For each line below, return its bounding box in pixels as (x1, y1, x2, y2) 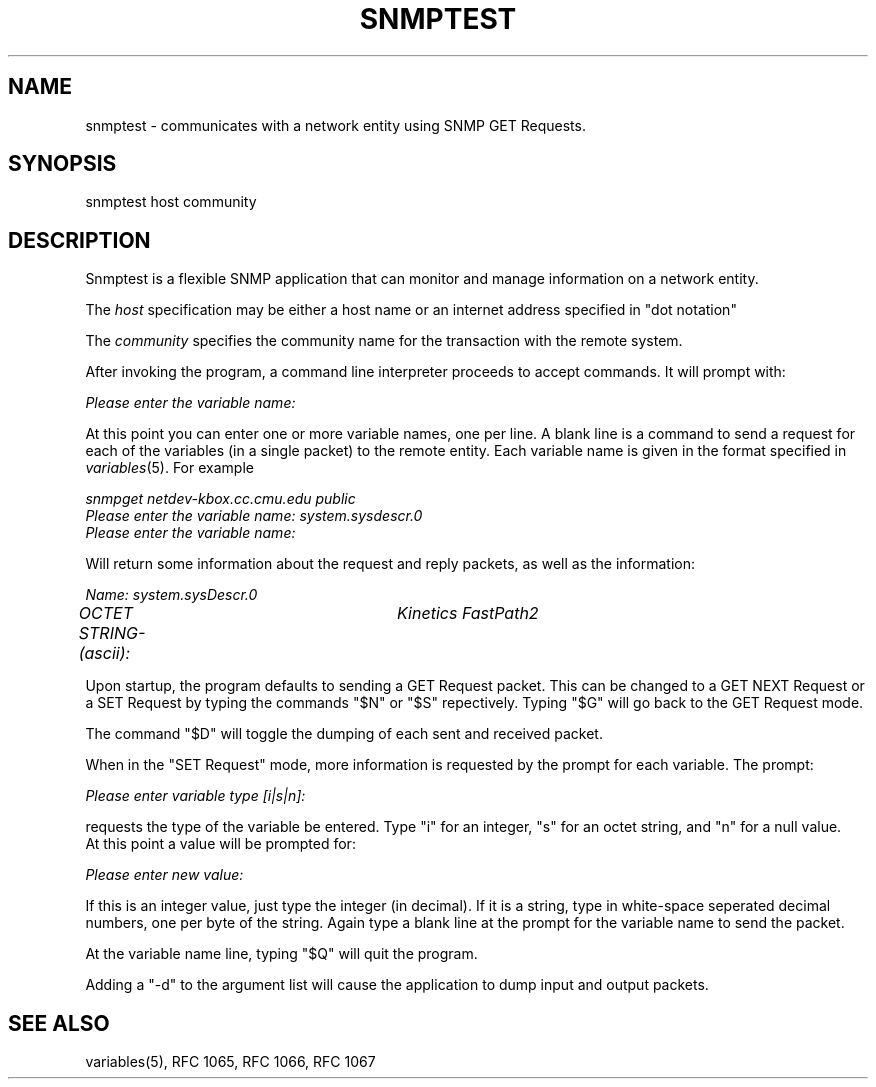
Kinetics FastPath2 (397, 603, 539, 624)
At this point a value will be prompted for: (85, 835, 356, 853)
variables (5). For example (85, 459, 254, 477)
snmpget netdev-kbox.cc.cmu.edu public (85, 490, 356, 508)
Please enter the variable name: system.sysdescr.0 (85, 507, 423, 525)
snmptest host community (85, 193, 257, 211)
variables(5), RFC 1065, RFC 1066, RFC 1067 (85, 1053, 376, 1071)
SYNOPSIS (8, 151, 117, 177)
